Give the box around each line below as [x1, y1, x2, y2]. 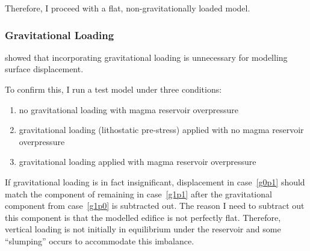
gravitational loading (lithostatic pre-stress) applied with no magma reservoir [19, 123, 304, 136]
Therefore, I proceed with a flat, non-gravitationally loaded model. [5, 2, 250, 14]
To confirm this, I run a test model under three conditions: [5, 83, 222, 95]
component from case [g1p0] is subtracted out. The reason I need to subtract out [5, 199, 305, 212]
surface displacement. [5, 63, 84, 75]
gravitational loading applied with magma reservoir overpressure [19, 155, 256, 168]
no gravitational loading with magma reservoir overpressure [19, 103, 238, 116]
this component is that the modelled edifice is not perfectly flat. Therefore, [5, 211, 281, 223]
